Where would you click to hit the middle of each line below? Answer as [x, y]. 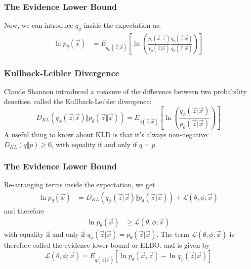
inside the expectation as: [122, 25]
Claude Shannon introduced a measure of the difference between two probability [125, 91]
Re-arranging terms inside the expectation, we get [80, 185]
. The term [173, 234]
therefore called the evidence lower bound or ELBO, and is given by [107, 245]
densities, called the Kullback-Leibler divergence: [78, 101]
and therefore [24, 211]
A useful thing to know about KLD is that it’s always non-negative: [106, 134]
